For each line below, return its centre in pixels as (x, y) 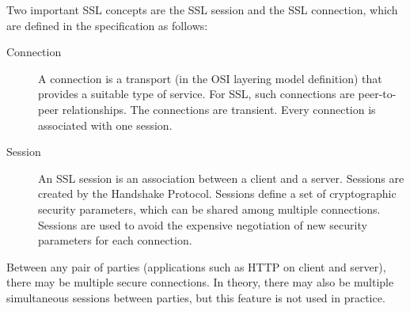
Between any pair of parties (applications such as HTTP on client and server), (196, 266)
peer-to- (377, 94)
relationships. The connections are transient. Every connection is (219, 109)
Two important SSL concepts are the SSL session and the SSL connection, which (202, 9)
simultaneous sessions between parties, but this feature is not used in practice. (196, 297)
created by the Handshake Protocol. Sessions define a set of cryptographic (217, 193)
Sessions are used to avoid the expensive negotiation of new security (203, 224)
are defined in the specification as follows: (107, 25)
